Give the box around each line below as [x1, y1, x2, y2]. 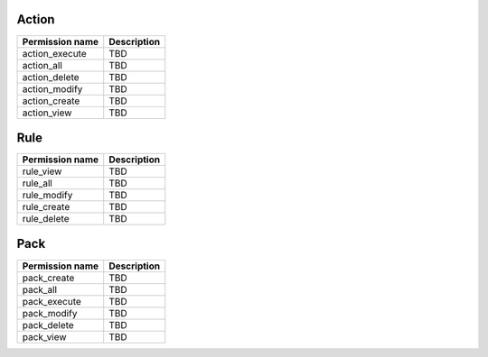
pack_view [22, 330, 67, 343]
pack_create [22, 271, 75, 284]
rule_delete [22, 213, 70, 225]
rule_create [22, 201, 70, 214]
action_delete [22, 70, 80, 83]
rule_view [22, 165, 62, 178]
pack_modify [22, 307, 78, 319]
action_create [22, 95, 80, 107]
